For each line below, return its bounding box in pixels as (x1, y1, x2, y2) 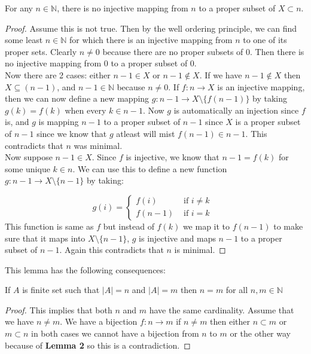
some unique (5, 162, 50, 175)
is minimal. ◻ (174, 243, 226, 256)
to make (273, 219, 303, 232)
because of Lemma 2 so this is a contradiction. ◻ (5, 338, 191, 351)
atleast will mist (116, 127, 175, 139)
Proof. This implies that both (5, 303, 112, 316)
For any (5, 2, 33, 14)
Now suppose (5, 151, 53, 163)
